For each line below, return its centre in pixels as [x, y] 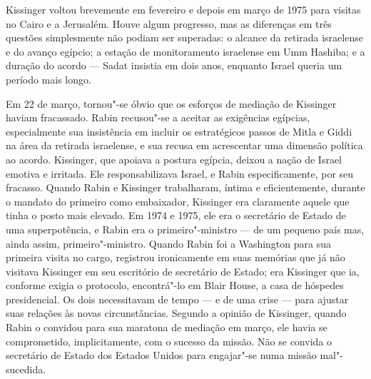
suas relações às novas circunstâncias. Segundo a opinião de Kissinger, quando [176, 313]
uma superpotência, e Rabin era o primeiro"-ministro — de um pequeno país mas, [185, 229]
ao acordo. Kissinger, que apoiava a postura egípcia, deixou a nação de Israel [174, 159]
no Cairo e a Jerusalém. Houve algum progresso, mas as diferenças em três [169, 23]
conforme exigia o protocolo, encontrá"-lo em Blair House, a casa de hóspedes [175, 285]
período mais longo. [49, 79]
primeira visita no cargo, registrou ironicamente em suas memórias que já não [176, 257]
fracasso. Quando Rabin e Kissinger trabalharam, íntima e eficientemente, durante [185, 187]
